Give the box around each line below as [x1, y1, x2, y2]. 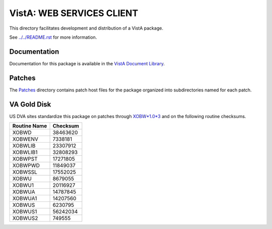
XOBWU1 [12, 182, 34, 189]
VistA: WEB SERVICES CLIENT [9, 8, 139, 19]
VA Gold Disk [9, 100, 51, 108]
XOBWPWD [12, 162, 40, 169]
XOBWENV [12, 136, 39, 143]
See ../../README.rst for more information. [9, 34, 97, 40]
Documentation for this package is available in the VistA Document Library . [9, 60, 165, 66]
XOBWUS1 [12, 208, 37, 215]
